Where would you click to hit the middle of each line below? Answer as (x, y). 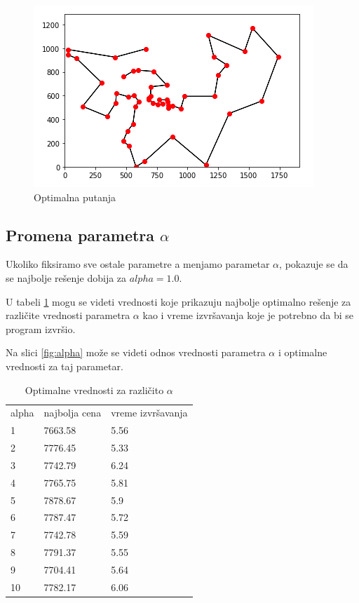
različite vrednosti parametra (68, 315)
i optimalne (303, 352)
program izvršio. (41, 328)
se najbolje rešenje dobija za (66, 277)
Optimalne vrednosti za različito (94, 389)
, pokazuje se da (314, 264)
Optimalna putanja (75, 197)
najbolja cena (73, 413)
